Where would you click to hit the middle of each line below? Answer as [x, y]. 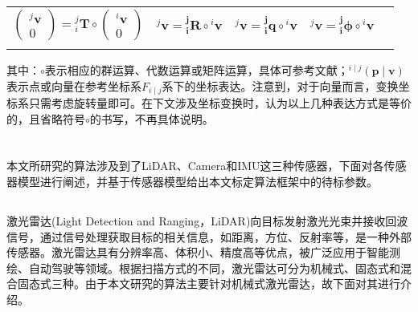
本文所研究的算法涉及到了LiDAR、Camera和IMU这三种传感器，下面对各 [195, 166]
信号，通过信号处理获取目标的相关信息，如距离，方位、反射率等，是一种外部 [209, 236]
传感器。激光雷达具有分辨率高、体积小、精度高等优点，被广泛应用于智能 [198, 252]
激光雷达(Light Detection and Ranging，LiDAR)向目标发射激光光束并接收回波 [207, 221]
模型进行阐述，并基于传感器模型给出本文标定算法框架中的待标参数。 [197, 182]
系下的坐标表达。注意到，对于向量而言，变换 [280, 85]
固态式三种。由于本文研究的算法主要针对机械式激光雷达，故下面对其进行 [209, 284]
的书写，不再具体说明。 [152, 118]
